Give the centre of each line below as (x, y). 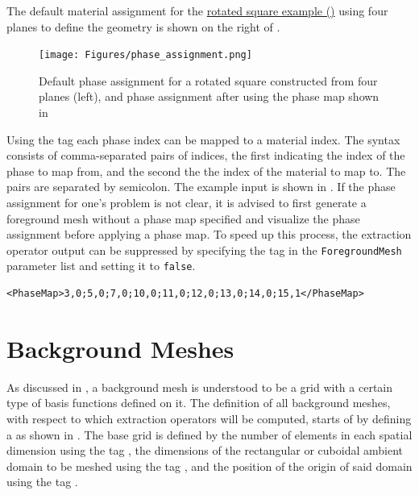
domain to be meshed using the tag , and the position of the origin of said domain (209, 466)
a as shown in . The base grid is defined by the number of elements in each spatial (209, 434)
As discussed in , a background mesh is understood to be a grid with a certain (200, 387)
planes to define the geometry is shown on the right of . (143, 26)
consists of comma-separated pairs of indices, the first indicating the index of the (206, 155)
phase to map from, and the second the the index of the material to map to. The (206, 171)
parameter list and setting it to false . (101, 266)
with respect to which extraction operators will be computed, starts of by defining (209, 418)
